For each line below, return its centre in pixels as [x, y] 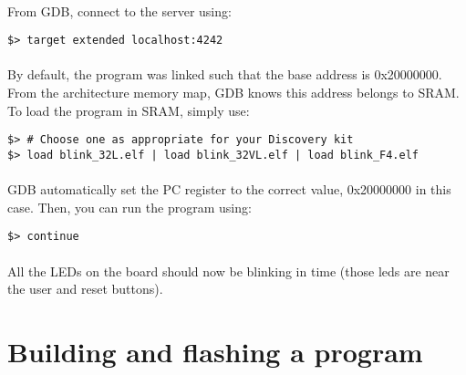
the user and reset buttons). [85, 289]
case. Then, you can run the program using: [129, 207]
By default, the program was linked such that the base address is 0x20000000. [225, 74]
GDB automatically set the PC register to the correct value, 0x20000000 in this [229, 189]
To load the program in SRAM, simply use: [129, 110]
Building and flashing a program [215, 351]
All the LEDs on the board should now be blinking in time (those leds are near [228, 271]
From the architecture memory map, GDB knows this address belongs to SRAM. [233, 93]
